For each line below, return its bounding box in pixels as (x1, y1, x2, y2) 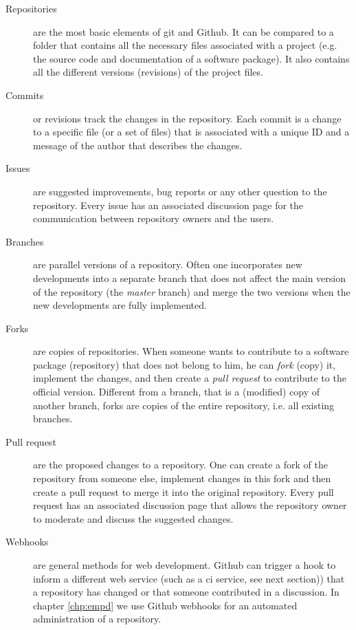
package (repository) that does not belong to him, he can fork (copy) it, (33, 357, 336, 371)
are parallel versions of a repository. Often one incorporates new (33, 257, 302, 272)
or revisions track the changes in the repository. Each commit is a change (33, 111, 342, 125)
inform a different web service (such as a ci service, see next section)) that (33, 571, 345, 585)
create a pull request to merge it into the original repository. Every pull (33, 484, 334, 499)
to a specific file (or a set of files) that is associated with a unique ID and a (33, 124, 350, 139)
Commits (5, 87, 44, 102)
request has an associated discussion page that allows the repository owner (33, 498, 347, 512)
